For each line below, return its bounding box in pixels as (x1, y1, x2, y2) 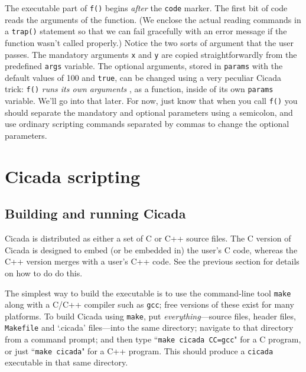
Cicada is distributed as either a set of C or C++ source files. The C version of (5, 232, 291, 244)
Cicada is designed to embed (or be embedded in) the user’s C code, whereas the (5, 243, 298, 256)
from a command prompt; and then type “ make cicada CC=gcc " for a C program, (5, 333, 301, 345)
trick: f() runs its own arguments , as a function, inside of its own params (5, 83, 274, 95)
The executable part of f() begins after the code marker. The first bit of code (5, 2, 288, 14)
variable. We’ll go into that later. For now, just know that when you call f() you (5, 94, 298, 107)
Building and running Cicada (5, 204, 186, 223)
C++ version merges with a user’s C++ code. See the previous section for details (5, 255, 300, 267)
